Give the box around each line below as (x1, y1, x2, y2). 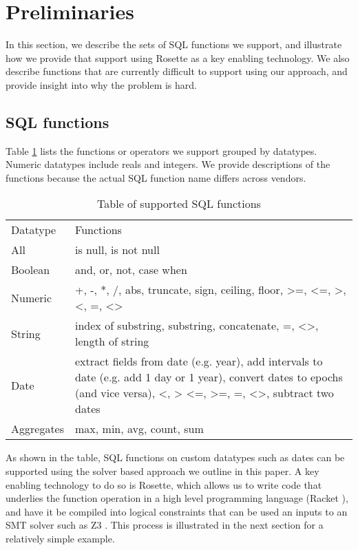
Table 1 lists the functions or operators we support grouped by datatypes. (6, 143, 317, 158)
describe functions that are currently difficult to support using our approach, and (6, 64, 348, 78)
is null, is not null (75, 242, 160, 258)
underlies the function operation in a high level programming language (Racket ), (6, 491, 348, 505)
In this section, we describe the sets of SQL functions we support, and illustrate (6, 37, 342, 52)
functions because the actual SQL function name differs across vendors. (6, 170, 306, 184)
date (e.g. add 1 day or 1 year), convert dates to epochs (75, 369, 343, 385)
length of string (75, 333, 149, 350)
